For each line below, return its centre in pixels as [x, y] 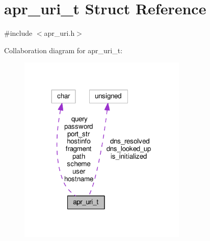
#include [18, 33]
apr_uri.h [59, 33]
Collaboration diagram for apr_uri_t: [63, 50]
